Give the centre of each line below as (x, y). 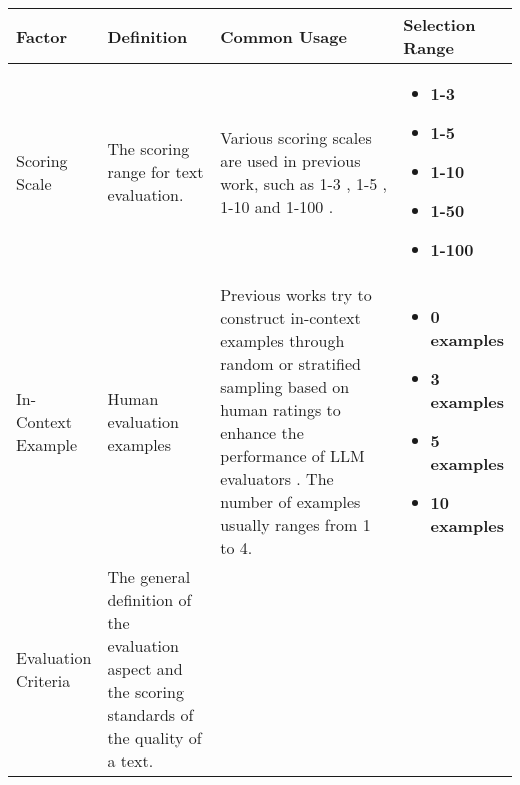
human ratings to (280, 409)
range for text (155, 171)
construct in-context (290, 317)
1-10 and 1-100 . (277, 206)
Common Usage (283, 36)
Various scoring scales (296, 137)
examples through (282, 340)
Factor (42, 36)
